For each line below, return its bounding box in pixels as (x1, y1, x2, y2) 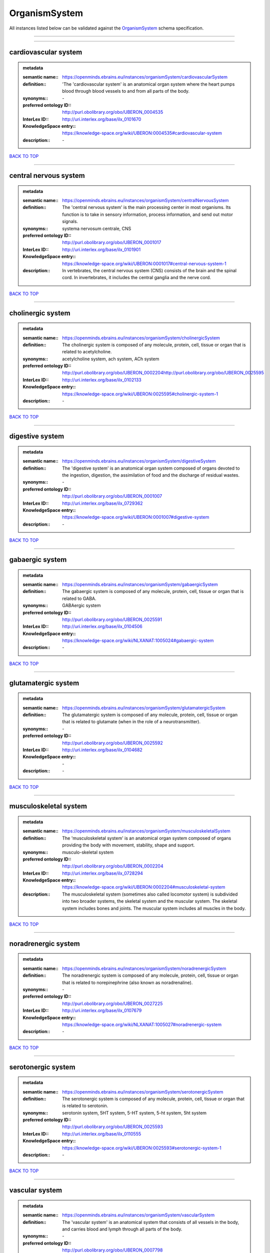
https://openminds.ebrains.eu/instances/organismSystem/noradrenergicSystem (62, 965, 226, 971)
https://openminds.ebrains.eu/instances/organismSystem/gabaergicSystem (62, 581, 218, 587)
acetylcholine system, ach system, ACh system (62, 356, 159, 362)
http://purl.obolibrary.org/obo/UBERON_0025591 (62, 616, 162, 622)
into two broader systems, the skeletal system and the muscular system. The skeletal (62, 898, 237, 904)
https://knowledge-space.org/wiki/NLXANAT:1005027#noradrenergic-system (62, 1021, 222, 1027)
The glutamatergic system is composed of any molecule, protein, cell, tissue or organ (62, 712, 238, 718)
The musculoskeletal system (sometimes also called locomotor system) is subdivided (62, 891, 238, 897)
